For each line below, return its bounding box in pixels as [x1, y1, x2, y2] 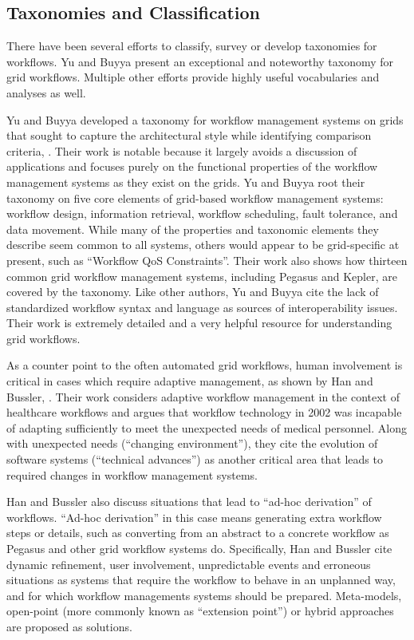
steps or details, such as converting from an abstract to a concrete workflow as [6, 524, 389, 541]
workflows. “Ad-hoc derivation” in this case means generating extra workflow [6, 508, 382, 525]
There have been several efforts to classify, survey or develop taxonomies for [6, 38, 377, 54]
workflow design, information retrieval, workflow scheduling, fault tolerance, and [6, 205, 398, 222]
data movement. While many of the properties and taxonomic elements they [6, 220, 379, 237]
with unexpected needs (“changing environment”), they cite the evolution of [6, 435, 378, 452]
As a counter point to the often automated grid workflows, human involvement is [6, 357, 403, 373]
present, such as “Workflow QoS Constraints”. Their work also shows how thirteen [6, 251, 408, 268]
